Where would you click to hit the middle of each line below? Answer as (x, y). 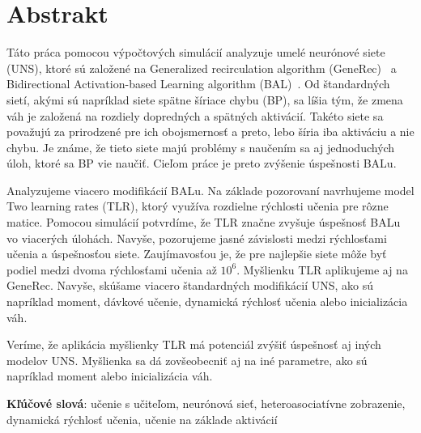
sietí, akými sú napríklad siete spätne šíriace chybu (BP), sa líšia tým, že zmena (205, 99)
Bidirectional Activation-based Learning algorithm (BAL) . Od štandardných (198, 84)
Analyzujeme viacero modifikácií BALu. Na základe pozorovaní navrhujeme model (210, 190)
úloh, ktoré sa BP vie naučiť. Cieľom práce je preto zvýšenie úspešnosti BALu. (202, 163)
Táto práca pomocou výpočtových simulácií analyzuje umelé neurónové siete (196, 52)
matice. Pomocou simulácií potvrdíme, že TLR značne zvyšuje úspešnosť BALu (204, 222)
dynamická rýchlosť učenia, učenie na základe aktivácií (142, 419)
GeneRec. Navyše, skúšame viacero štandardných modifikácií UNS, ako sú (190, 285)
